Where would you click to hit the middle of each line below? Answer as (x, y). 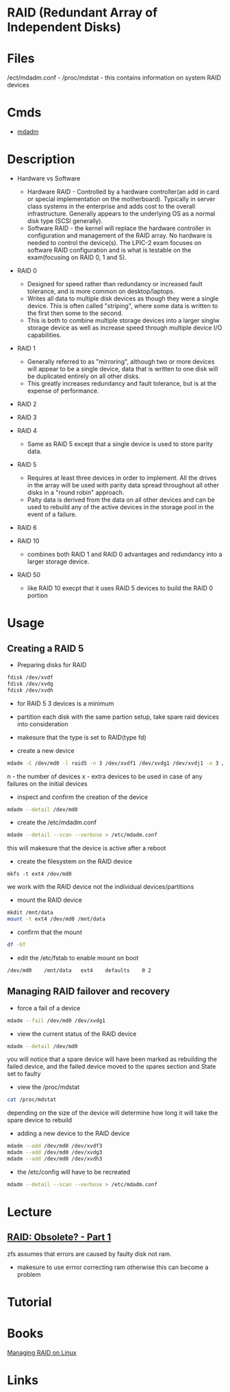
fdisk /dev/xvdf (30, 677)
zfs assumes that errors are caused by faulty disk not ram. (89, 1253)
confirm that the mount (49, 932)
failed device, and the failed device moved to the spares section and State (112, 1067)
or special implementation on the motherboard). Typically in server (121, 199)
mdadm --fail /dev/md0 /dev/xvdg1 (56, 1021)
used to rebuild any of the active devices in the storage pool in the (120, 507)
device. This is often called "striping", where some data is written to (123, 306)
